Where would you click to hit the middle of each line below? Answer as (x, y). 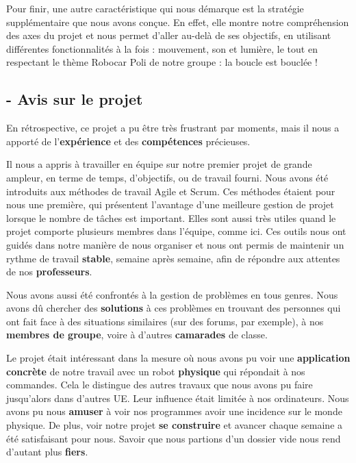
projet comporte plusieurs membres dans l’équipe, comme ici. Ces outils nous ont (176, 231)
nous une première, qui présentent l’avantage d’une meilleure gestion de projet (170, 204)
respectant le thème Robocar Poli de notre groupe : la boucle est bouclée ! (162, 62)
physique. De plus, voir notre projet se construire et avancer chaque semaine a (175, 425)
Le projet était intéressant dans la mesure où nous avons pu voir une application (178, 358)
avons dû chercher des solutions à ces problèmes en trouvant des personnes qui (174, 308)
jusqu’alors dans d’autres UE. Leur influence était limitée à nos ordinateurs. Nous (178, 398)
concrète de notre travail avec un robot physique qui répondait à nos (156, 371)
